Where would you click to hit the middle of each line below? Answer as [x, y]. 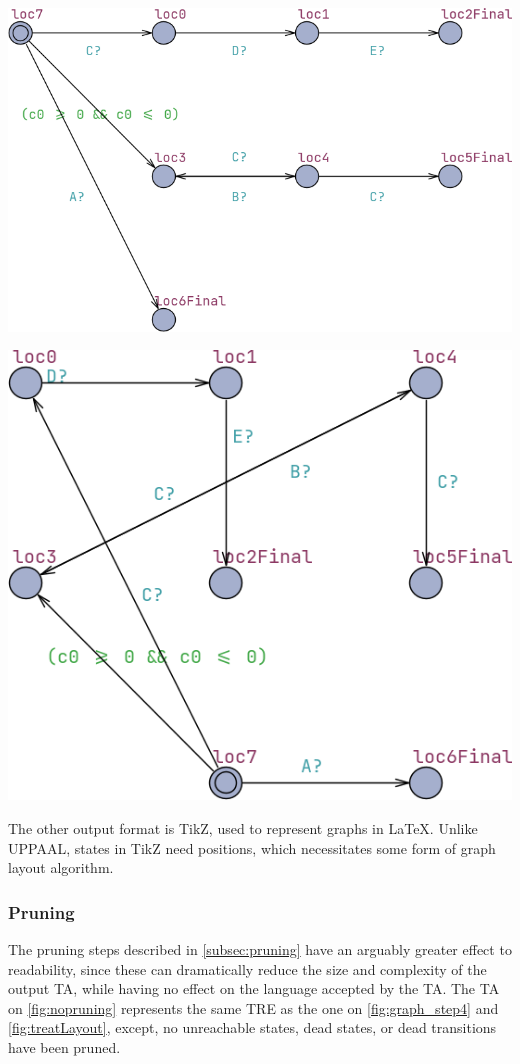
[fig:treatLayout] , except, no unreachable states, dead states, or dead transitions [252, 1027]
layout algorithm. [61, 867]
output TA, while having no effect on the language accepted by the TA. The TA [254, 988]
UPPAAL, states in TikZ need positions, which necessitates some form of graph [252, 847]
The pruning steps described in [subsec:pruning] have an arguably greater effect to [260, 949]
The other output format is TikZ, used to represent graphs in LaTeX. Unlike [243, 828]
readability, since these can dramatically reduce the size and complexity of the [247, 968]
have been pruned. [64, 1047]
